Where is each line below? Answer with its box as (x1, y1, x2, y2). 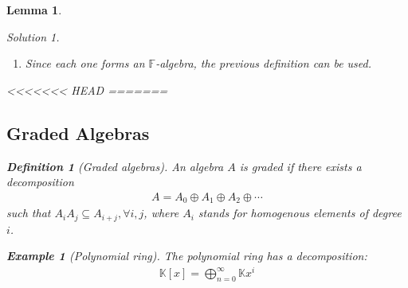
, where (143, 204, 179, 221)
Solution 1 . (6, 28, 60, 45)
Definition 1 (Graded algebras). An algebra (6, 158, 224, 174)
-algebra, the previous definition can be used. (155, 55, 372, 72)
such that (6, 204, 51, 221)
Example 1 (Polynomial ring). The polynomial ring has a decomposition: (6, 247, 367, 264)
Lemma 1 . (6, 2, 62, 18)
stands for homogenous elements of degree (198, 204, 402, 221)
